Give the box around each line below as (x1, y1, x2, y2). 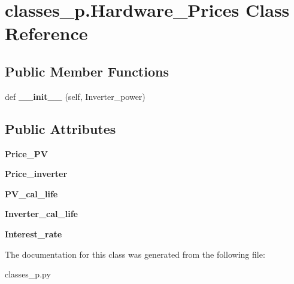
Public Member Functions (5, 62, 169, 80)
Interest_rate (5, 227, 62, 240)
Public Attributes (5, 119, 116, 138)
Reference (5, 21, 88, 45)
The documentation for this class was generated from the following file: (5, 248, 265, 260)
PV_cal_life (5, 187, 58, 200)
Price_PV (5, 147, 48, 160)
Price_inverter (5, 167, 68, 180)
